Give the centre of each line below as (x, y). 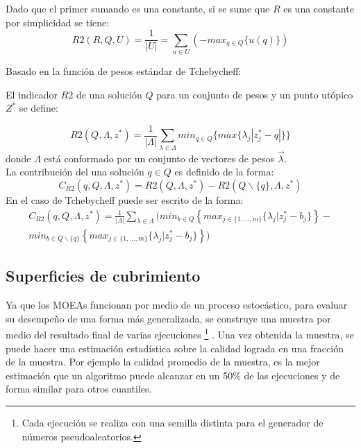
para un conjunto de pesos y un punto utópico (255, 94)
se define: (39, 108)
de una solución (109, 94)
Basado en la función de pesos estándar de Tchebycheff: (124, 70)
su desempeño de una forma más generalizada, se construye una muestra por (168, 318)
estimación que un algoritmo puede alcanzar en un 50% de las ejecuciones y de (173, 375)
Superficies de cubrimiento (103, 276)
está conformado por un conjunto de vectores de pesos (159, 158)
